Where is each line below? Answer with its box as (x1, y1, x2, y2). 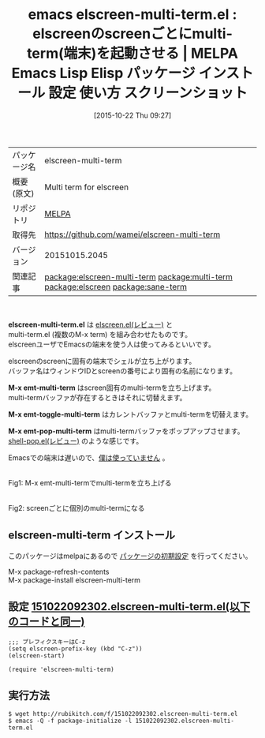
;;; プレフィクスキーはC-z (8, 638, 86, 646)
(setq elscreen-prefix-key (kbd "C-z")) (8, 645, 144, 653)
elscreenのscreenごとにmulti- (32, 25, 233, 43)
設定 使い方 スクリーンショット (48, 84, 248, 102)
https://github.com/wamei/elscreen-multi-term (44, 229, 221, 240)
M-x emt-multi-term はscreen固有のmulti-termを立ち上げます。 (8, 383, 216, 392)
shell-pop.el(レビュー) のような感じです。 (8, 436, 144, 445)
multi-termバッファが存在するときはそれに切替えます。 (8, 392, 187, 402)
